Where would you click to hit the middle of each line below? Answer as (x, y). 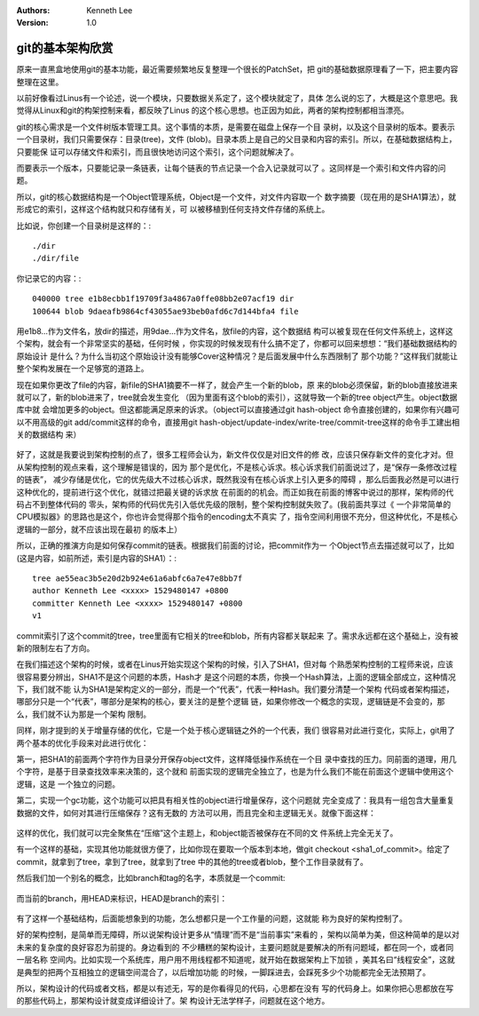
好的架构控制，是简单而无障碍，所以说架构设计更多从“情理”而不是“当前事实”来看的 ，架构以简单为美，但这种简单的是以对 (238, 935)
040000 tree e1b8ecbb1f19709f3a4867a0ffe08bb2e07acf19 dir (163, 299)
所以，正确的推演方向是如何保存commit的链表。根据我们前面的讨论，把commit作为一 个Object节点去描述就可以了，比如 (236, 545)
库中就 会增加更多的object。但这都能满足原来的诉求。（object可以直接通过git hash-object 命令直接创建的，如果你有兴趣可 (238, 409)
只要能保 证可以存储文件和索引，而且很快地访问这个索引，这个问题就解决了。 (157, 152)
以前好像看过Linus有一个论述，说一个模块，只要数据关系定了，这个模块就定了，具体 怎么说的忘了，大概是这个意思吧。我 (237, 99)
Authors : (33, 10)
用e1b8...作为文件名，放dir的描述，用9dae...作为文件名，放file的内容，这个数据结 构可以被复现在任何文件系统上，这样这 (235, 331)
